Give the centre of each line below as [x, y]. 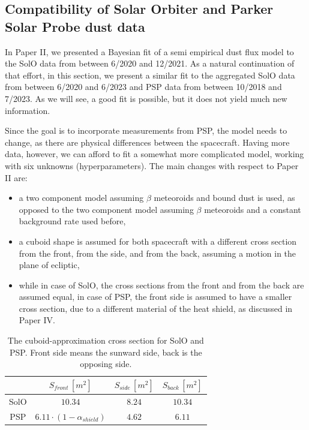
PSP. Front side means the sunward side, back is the [106, 352]
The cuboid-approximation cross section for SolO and [106, 340]
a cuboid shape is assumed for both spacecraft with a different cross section [158, 241]
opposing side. [106, 364]
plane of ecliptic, [49, 265]
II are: [16, 177]
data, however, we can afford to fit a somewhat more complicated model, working [154, 154]
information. [28, 110]
